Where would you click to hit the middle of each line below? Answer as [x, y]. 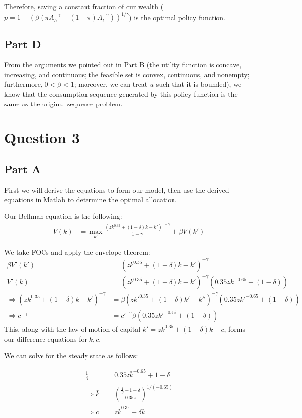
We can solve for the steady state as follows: [71, 355]
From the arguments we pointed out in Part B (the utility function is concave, [123, 65]
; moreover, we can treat [111, 84]
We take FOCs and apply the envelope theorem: [77, 251]
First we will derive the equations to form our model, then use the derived [117, 189]
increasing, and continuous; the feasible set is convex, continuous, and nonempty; [127, 74]
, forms [235, 329]
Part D [23, 44]
